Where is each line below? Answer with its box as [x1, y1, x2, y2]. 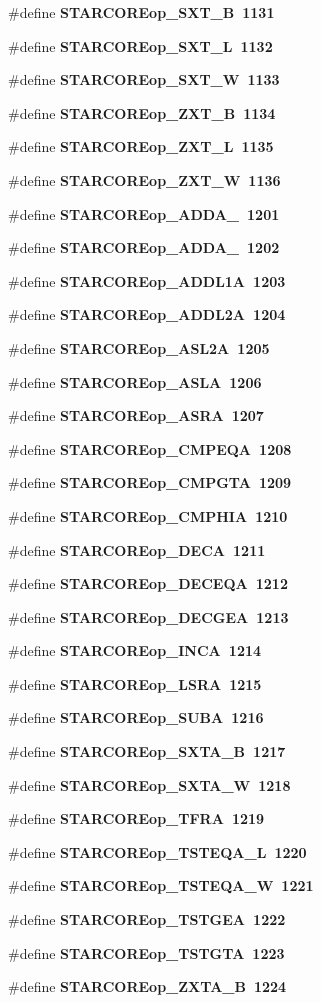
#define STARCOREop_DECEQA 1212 [8, 573, 288, 594]
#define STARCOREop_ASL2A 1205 [8, 337, 270, 358]
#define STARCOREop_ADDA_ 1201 [8, 203, 280, 224]
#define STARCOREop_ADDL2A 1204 [8, 304, 286, 325]
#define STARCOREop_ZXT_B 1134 [8, 102, 276, 123]
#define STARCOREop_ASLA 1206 [8, 371, 262, 392]
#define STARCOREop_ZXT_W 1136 [8, 169, 281, 190]
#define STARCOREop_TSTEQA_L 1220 [8, 841, 307, 862]
